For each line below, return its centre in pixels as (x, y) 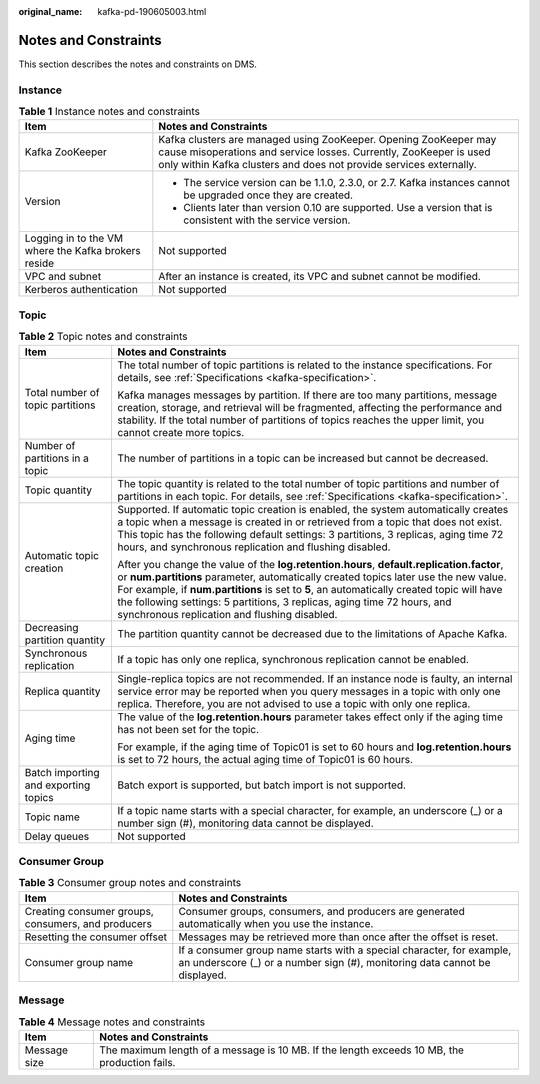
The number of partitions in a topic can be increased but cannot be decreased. (303, 458)
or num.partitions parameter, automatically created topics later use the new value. (312, 577)
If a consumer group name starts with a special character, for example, (345, 950)
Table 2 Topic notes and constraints (103, 337)
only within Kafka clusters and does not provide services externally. (317, 165)
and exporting (57, 785)
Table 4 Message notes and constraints (112, 1022)
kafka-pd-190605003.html (152, 11)
